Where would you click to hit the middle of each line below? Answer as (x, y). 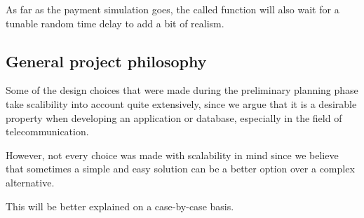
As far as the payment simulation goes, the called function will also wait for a (173, 9)
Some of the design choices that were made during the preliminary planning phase (182, 90)
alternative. (30, 182)
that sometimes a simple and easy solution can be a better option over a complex (180, 169)
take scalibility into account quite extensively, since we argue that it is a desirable (181, 103)
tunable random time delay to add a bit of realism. (115, 23)
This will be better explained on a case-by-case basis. (120, 206)
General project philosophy (106, 61)
